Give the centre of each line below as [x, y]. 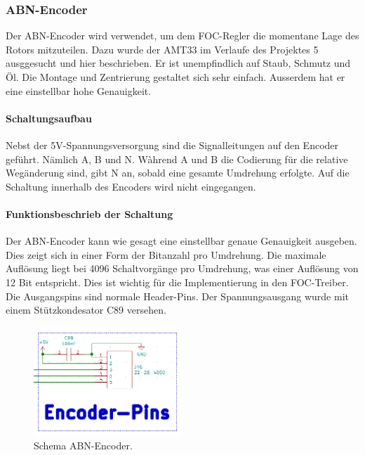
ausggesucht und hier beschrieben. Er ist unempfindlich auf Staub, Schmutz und [178, 63]
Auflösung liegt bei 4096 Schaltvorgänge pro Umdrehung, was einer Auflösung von [182, 268]
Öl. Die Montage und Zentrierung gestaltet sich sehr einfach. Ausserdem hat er [175, 77]
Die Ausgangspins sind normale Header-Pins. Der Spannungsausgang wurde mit [177, 296]
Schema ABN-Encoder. [83, 446]
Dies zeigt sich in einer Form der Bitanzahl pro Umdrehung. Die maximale [166, 254]
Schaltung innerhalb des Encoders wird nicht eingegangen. [131, 186]
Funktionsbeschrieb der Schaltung [89, 213]
